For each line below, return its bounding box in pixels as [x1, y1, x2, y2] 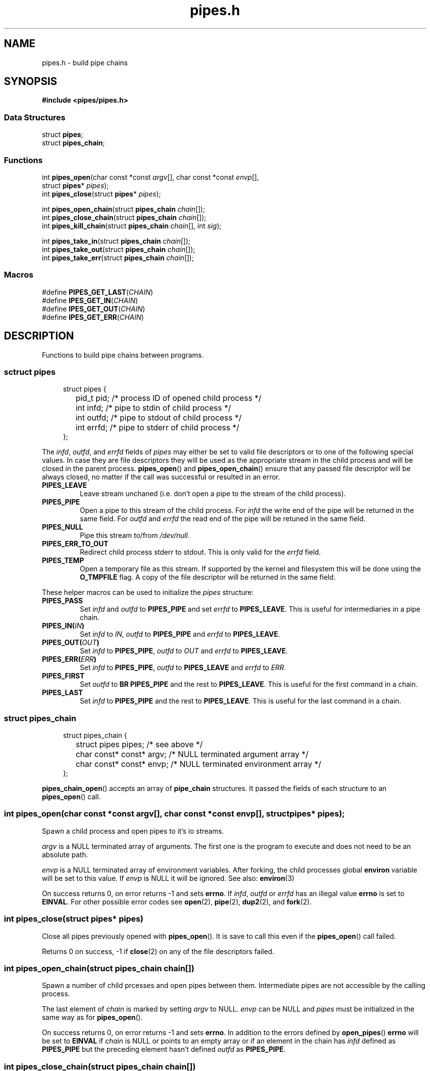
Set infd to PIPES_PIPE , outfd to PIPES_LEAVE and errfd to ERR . [80, 663, 286, 672]
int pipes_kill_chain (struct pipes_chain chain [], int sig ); [42, 221, 221, 230]
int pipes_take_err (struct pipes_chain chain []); [42, 253, 194, 262]
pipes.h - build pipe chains [42, 58, 128, 67]
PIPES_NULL [42, 523, 83, 532]
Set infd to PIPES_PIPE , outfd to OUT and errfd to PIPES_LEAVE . [80, 647, 288, 655]
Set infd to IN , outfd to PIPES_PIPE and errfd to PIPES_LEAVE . [80, 630, 280, 639]
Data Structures [4, 112, 66, 122]
